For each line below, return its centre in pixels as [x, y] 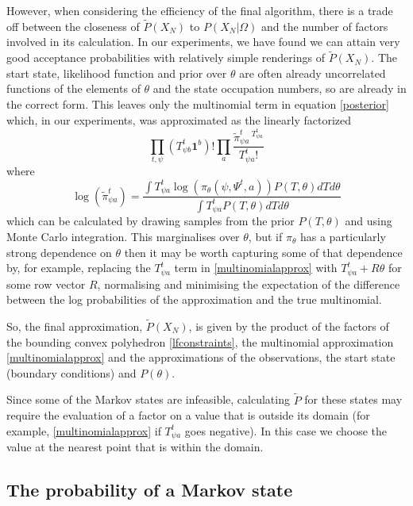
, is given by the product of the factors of [289, 326]
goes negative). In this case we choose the [286, 430]
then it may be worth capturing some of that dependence [263, 252]
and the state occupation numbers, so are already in [280, 88]
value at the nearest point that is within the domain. [135, 447]
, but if [265, 236]
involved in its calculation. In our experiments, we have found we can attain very [203, 42]
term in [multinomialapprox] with [256, 268]
